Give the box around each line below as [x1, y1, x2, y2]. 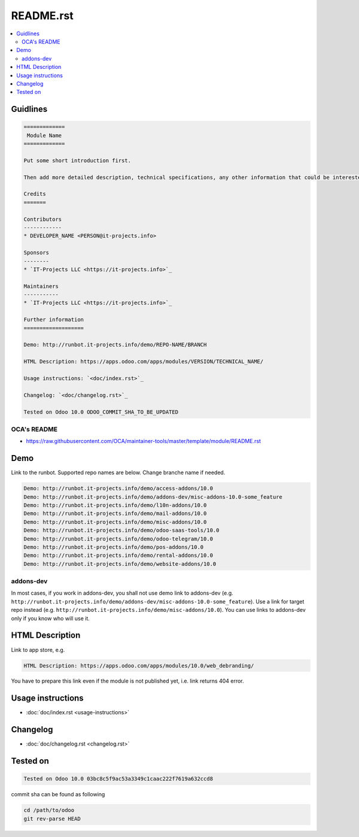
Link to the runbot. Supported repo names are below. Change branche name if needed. [11, 469, 226, 476]
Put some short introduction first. [23, 157, 132, 164]
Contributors [23, 216, 62, 223]
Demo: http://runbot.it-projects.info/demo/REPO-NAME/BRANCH [23, 341, 207, 348]
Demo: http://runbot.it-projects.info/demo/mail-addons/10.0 [23, 510, 207, 517]
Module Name [27, 132, 62, 139]
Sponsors [23, 249, 50, 256]
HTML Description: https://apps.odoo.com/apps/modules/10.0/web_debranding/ [23, 662, 254, 669]
